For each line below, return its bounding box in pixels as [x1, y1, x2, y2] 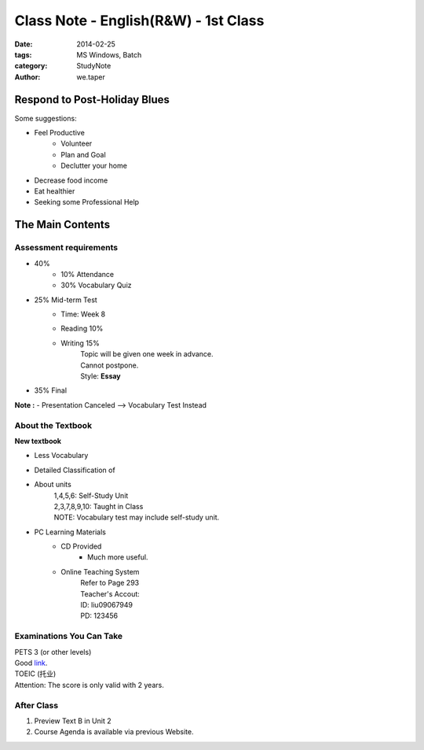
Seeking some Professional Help [34, 198, 140, 207]
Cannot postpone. [80, 360, 139, 370]
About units [34, 480, 72, 490]
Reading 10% [60, 323, 104, 334]
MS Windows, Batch [76, 50, 142, 59]
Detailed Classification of [34, 465, 115, 475]
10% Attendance [60, 269, 114, 279]
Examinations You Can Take [14, 630, 123, 641]
